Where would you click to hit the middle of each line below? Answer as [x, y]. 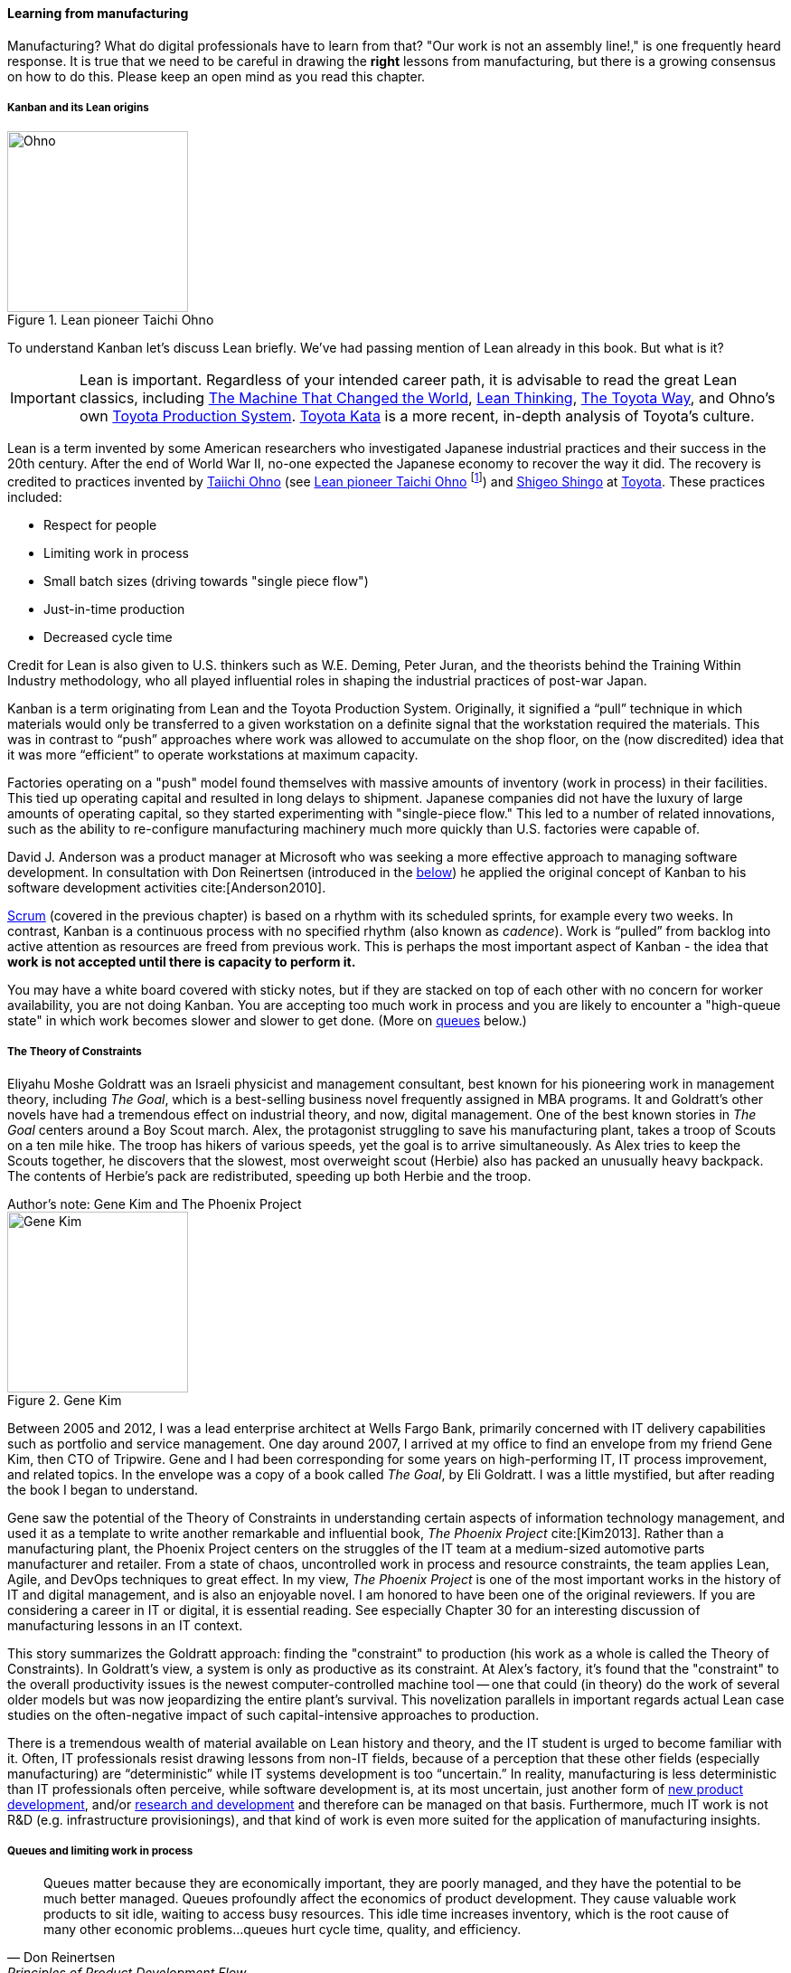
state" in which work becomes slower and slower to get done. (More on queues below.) [267, 1021]
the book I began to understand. [103, 1489]
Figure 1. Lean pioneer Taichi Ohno [111, 320]
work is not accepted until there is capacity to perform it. [182, 962]
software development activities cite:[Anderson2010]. [167, 888]
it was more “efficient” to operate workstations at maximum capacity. [213, 755]
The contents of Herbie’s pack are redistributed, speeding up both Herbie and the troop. [269, 1175]
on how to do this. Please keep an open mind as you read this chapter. [217, 76]
